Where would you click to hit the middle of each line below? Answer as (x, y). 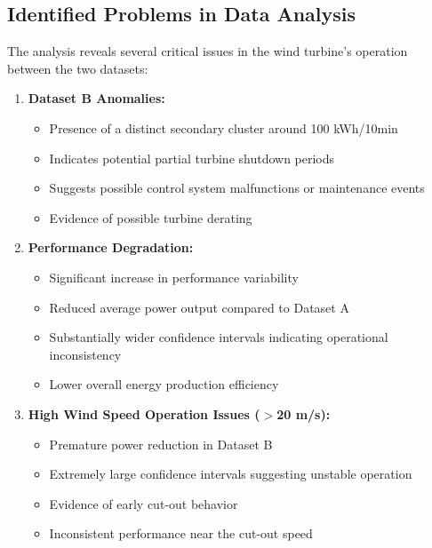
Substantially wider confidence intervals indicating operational (219, 337)
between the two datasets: (78, 68)
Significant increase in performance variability (174, 277)
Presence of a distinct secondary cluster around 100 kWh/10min (224, 127)
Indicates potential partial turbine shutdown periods (192, 158)
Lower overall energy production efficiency (164, 384)
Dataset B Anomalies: (96, 98)
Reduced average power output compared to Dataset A (199, 307)
